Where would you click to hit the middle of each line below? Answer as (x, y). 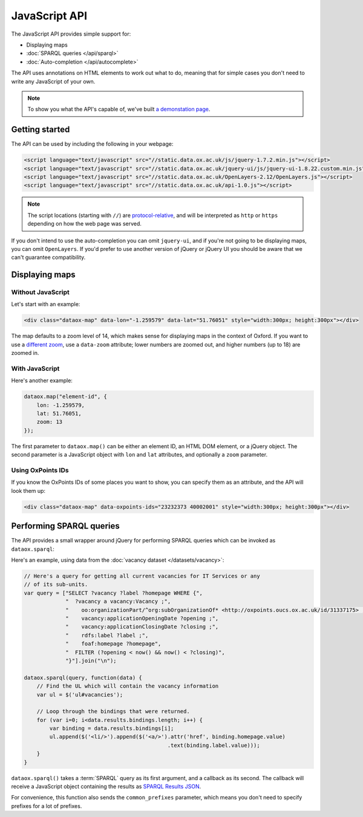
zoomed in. (25, 353)
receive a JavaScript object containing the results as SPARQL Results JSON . (106, 786)
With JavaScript (35, 368)
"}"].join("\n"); (91, 660)
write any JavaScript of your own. (53, 81)
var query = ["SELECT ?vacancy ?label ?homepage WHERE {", (113, 593)
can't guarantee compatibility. (48, 258)
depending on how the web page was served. (85, 224)
